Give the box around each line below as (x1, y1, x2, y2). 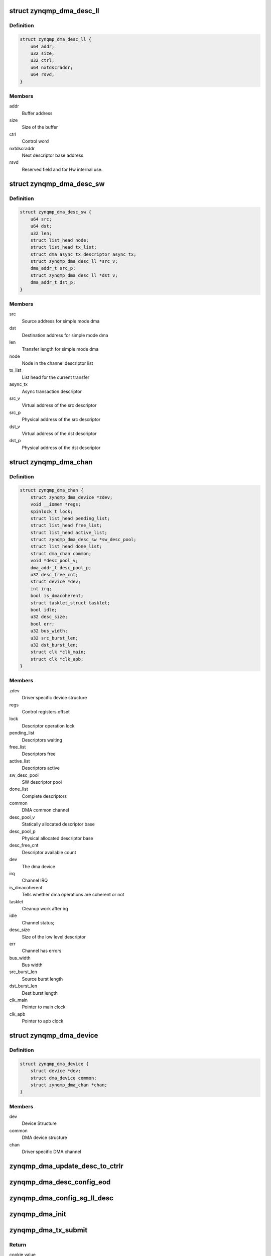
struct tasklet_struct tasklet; (30, 600, 110, 605)
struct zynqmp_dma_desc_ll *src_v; (30, 259, 118, 264)
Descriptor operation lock (22, 722, 75, 728)
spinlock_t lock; (30, 508, 73, 514)
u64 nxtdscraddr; (30, 64, 73, 70)
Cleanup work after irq (22, 905, 68, 911)
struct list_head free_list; (30, 522, 102, 529)
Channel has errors (22, 948, 62, 954)
